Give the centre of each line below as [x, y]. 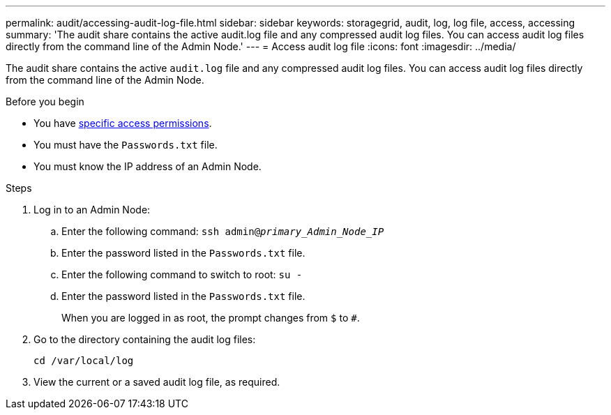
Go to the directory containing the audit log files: [145, 339]
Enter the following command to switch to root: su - [182, 274]
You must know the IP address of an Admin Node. [148, 166]
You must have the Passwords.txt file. [126, 145]
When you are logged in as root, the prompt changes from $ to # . [211, 318]
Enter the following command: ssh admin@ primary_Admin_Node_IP [223, 231]
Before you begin [45, 101]
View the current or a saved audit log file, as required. [157, 382]
